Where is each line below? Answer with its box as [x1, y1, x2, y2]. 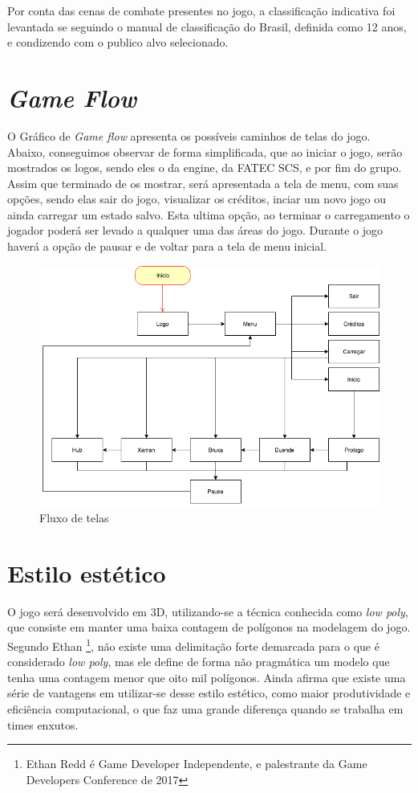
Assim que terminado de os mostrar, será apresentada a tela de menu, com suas [7, 174, 399, 191]
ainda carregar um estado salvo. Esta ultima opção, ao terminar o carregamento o [7, 206, 410, 223]
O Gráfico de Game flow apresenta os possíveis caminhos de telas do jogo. [7, 127, 371, 144]
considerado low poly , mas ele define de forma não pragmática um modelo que [7, 653, 390, 670]
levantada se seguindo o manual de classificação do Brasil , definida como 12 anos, [7, 18, 407, 35]
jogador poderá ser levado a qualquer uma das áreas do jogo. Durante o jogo [7, 222, 384, 239]
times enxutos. [7, 716, 79, 733]
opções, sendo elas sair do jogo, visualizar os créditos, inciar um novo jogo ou [7, 190, 387, 207]
